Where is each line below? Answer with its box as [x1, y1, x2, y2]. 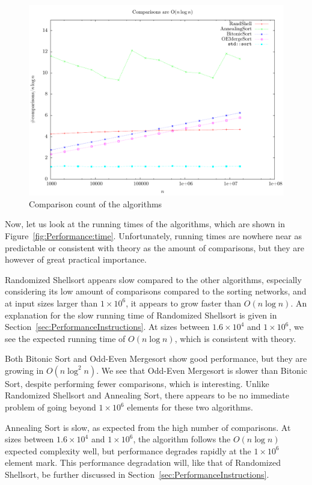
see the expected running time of [5, 332, 126, 344]
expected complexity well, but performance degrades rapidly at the [5, 444, 251, 457]
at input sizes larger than [5, 296, 98, 309]
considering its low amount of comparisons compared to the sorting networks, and [5, 285, 307, 297]
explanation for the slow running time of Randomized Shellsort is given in [5, 308, 277, 321]
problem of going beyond [5, 401, 96, 413]
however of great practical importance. [5, 253, 147, 266]
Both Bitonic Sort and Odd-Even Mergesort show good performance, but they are [5, 352, 307, 365]
